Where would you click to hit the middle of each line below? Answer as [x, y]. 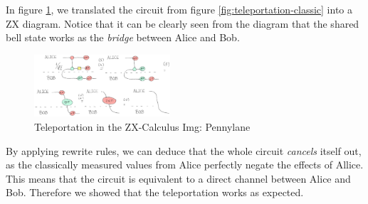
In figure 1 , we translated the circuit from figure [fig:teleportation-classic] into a [179, 9]
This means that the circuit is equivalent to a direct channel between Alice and [178, 178]
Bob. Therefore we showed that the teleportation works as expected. [155, 192]
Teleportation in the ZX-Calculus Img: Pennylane [142, 126]
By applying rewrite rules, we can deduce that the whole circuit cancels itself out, [184, 150]
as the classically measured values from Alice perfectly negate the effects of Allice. [185, 165]
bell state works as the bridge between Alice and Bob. [123, 37]
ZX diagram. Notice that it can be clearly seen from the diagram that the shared [183, 23]
